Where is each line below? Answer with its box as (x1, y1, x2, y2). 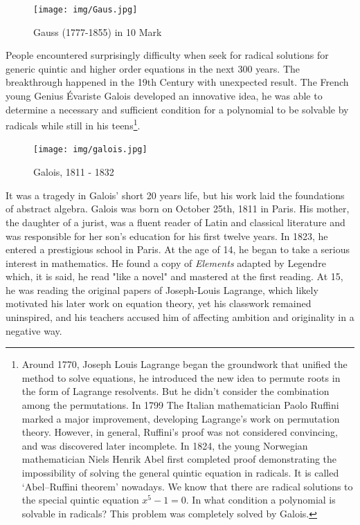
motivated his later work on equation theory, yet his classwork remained (6, 296, 312, 311)
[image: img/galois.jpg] (33, 145, 147, 155)
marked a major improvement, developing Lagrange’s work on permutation (21, 411, 340, 425)
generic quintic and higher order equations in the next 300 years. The (6, 61, 300, 75)
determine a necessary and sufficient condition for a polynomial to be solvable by (6, 102, 349, 116)
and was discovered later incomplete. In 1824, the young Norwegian (21, 438, 308, 452)
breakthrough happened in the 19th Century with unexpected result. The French (6, 75, 349, 89)
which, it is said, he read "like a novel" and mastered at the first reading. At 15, (6, 269, 343, 284)
